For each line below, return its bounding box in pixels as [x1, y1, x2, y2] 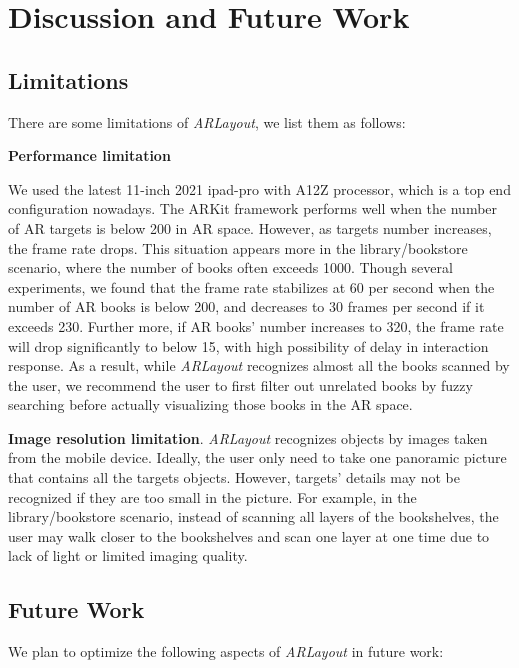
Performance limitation [8, 145, 171, 166]
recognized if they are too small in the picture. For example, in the [8, 486, 417, 507]
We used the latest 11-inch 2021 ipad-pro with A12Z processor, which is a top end [8, 178, 511, 199]
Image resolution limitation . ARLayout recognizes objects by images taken [8, 427, 488, 448]
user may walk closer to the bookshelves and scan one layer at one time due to [8, 525, 490, 546]
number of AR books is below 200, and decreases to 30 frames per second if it [8, 296, 485, 317]
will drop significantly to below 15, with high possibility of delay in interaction [8, 335, 489, 356]
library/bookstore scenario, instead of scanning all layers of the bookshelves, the [8, 506, 499, 527]
